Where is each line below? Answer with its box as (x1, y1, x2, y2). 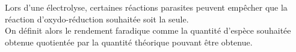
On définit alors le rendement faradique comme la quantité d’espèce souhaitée (5, 24, 291, 37)
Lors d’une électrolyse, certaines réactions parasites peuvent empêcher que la (5, 1, 288, 13)
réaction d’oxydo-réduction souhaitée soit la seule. (5, 12, 189, 25)
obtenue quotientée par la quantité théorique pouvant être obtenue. (5, 35, 253, 48)
